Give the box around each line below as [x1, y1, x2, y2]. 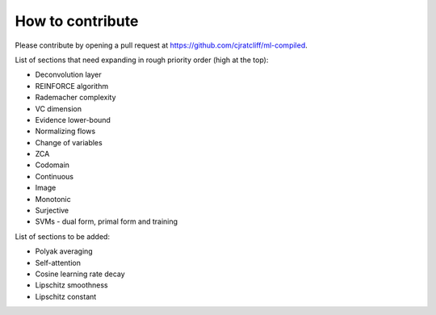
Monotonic [35, 194, 72, 204]
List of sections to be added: [15, 231, 111, 241]
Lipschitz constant [35, 292, 97, 301]
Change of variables [35, 137, 103, 147]
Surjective [35, 206, 69, 216]
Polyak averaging [35, 246, 93, 256]
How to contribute [15, 12, 139, 30]
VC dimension [35, 103, 82, 113]
